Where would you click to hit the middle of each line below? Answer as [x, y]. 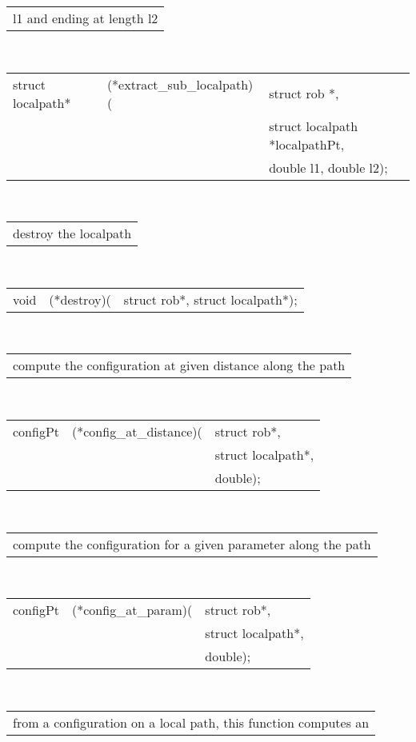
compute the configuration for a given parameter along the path [192, 544]
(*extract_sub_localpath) [180, 84]
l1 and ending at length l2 [86, 18]
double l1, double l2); [328, 167]
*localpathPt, [307, 144]
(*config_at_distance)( [137, 431]
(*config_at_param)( [132, 610]
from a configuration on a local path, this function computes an [191, 722]
